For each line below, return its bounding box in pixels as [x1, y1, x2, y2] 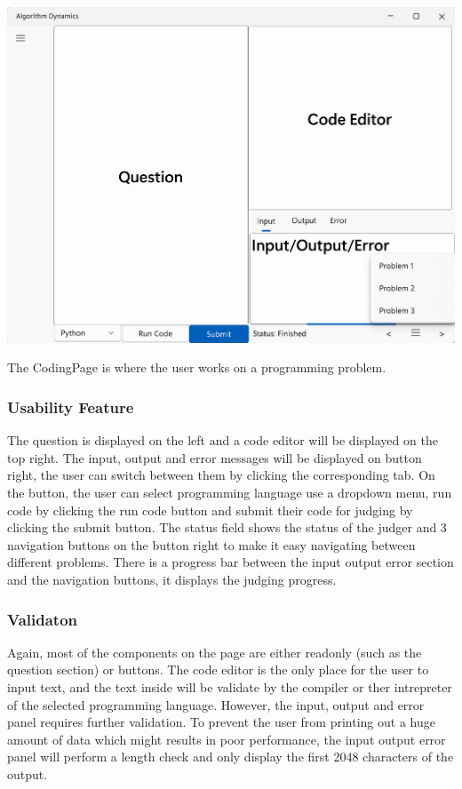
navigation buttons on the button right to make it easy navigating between [7, 535, 416, 554]
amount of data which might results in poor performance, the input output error [7, 729, 446, 748]
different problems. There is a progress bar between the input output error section [7, 553, 454, 571]
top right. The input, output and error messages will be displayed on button [7, 448, 422, 466]
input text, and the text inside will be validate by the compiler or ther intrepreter [7, 678, 452, 697]
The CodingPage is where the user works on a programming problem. [7, 358, 386, 377]
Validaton [7, 608, 77, 630]
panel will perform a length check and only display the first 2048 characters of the [7, 747, 454, 766]
